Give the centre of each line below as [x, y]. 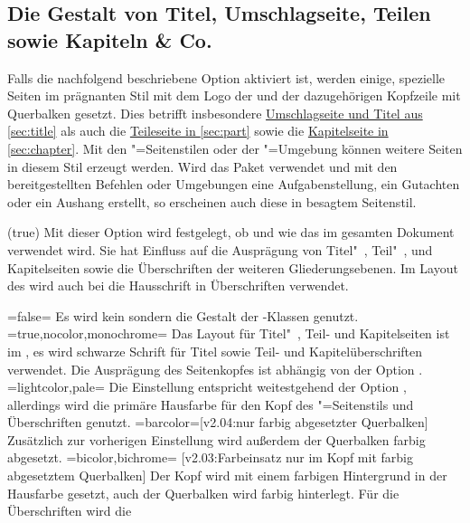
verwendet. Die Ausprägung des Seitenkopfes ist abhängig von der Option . [215, 369]
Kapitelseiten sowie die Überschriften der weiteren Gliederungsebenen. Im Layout [233, 267]
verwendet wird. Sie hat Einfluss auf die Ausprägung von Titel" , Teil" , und [220, 249]
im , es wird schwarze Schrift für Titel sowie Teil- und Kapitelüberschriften [215, 351]
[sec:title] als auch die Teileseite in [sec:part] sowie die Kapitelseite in [198, 131]
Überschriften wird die [70, 511]
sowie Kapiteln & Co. [110, 39]
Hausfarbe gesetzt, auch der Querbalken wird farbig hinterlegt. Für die [203, 493]
